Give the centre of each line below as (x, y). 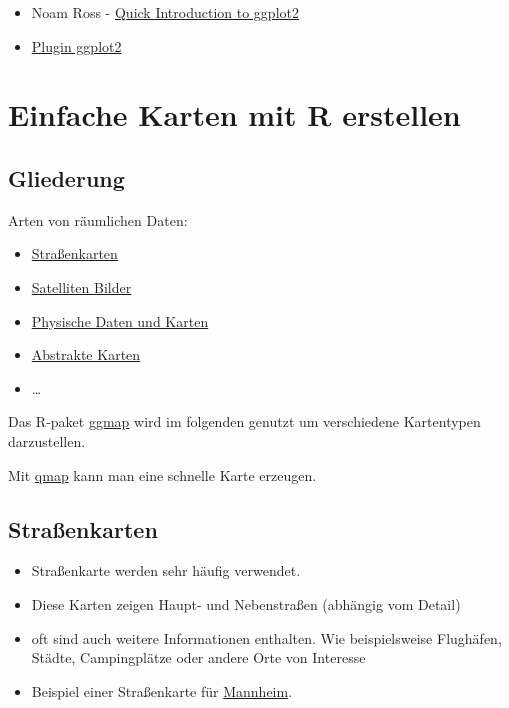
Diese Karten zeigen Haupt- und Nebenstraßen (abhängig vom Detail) (246, 603)
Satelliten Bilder (81, 286)
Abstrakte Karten (86, 354)
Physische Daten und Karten (120, 320)
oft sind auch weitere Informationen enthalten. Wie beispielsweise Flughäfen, (266, 637)
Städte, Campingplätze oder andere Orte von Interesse (198, 657)
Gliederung (66, 177)
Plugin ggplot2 (76, 45)
